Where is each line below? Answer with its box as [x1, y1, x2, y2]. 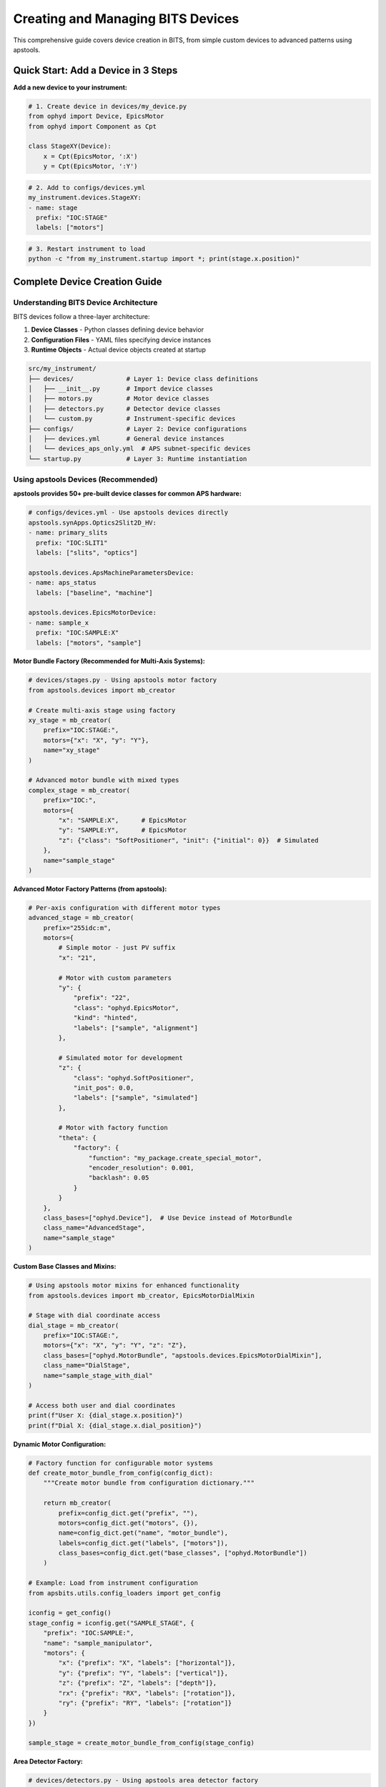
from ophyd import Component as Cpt [28, 122, 157, 130]
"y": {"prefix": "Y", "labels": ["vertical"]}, [58, 1669, 229, 1677]
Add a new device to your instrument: [13, 83, 128, 91]
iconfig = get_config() [28, 1609, 112, 1617]
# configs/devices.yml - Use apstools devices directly [28, 508, 229, 517]
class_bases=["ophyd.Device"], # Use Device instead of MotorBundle [43, 1214, 292, 1222]
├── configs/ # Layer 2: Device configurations [28, 425, 247, 432]
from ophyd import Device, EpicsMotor [28, 112, 164, 121]
